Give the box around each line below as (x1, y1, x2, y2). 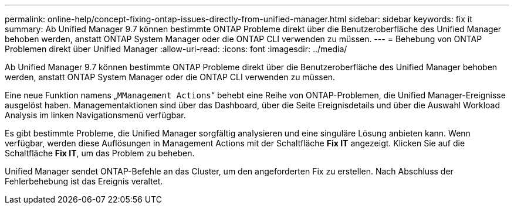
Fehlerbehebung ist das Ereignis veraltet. (5, 176, 163, 186)
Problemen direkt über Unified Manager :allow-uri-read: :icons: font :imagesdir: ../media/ (5, 44, 347, 54)
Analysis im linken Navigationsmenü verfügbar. (5, 110, 186, 120)
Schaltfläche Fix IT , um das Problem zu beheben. (5, 148, 195, 158)
